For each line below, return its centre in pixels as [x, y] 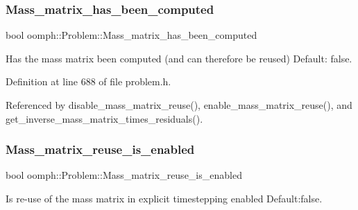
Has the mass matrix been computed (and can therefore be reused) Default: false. [179, 58]
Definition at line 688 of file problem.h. [88, 81]
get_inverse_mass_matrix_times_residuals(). [104, 118]
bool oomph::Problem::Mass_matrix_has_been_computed [131, 35]
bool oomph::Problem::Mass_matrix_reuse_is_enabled [124, 175]
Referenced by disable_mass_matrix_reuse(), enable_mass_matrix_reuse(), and [179, 105]
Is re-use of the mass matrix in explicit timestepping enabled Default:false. [164, 198]
